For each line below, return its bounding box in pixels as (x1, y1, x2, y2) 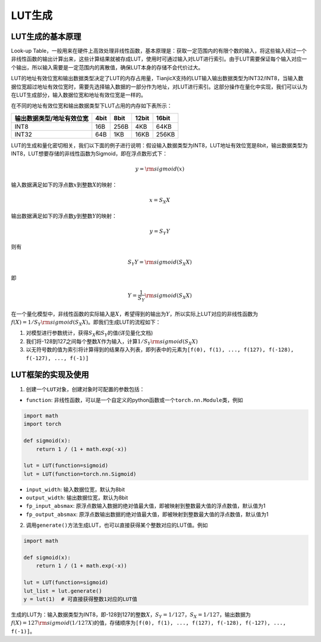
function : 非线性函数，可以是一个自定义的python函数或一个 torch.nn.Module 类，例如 (26, 396, 243, 403)
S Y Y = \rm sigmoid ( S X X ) (127, 259, 193, 267)
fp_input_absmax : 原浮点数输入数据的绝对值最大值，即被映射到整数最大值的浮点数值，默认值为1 (26, 502, 266, 510)
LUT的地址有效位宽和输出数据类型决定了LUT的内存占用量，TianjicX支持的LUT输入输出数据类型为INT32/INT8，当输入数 (11, 75, 304, 82)
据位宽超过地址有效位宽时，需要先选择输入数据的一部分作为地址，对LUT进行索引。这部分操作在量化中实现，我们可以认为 (11, 83, 308, 90)
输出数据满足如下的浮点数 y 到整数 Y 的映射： (11, 212, 117, 219)
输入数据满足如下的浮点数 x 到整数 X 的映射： (11, 181, 118, 188)
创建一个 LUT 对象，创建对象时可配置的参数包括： (26, 385, 145, 393)
